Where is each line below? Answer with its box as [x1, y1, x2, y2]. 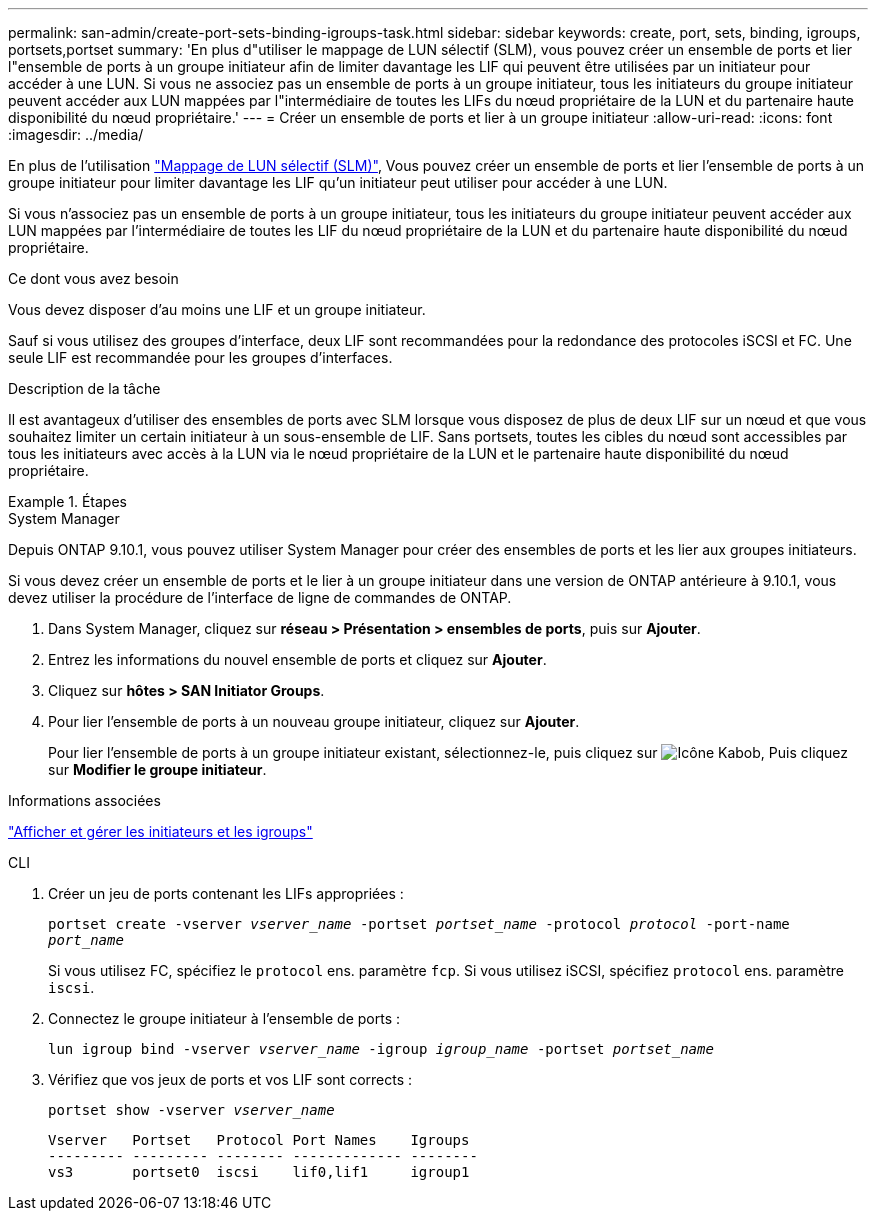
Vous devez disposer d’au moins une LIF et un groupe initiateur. [8, 301, 426, 318]
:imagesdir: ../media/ [8, 126, 144, 143]
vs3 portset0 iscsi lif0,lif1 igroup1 [48, 1164, 470, 1180]
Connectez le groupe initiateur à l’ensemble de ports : [48, 1010, 401, 1027]
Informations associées [8, 792, 161, 809]
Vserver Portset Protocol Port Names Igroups [48, 1132, 470, 1148]
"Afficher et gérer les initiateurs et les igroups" [8, 823, 313, 840]
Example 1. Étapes [8, 493, 127, 510]
